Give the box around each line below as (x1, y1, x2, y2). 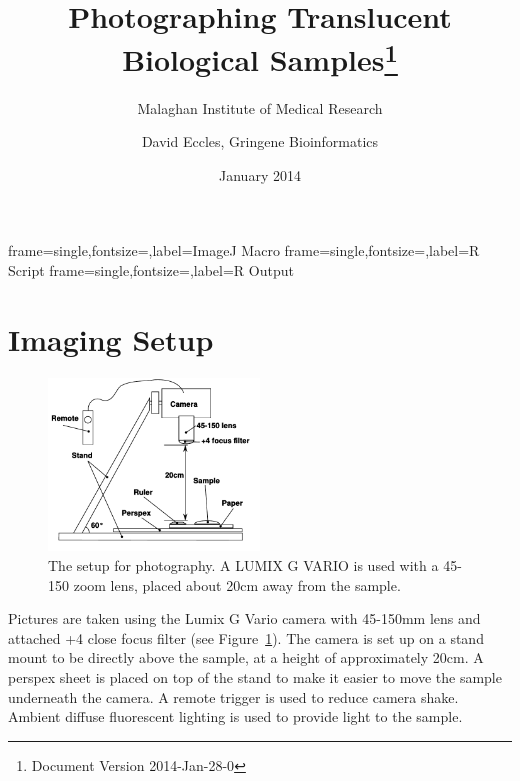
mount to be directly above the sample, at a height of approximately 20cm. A (8, 647, 484, 668)
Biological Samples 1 (122, 35, 398, 80)
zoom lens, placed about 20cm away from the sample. (73, 574, 401, 595)
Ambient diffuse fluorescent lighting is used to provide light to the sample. (8, 706, 463, 727)
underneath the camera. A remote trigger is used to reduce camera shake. (8, 686, 459, 707)
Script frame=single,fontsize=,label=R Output (8, 260, 294, 281)
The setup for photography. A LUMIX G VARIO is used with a (48, 554, 439, 575)
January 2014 (219, 164, 301, 185)
